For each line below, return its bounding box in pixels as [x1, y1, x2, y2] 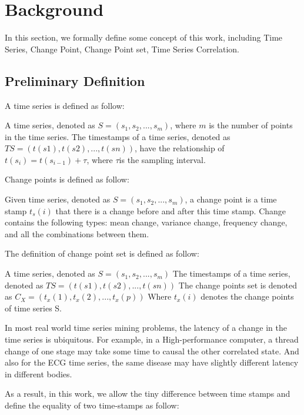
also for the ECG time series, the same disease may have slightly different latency [5, 356, 299, 368]
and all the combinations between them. [5, 227, 149, 240]
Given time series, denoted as [5, 193, 111, 205]
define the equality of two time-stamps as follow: [5, 399, 179, 411]
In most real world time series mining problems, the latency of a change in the [5, 321, 287, 334]
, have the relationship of [135, 142, 225, 154]
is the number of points [209, 119, 293, 131]
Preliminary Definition [5, 71, 145, 89]
